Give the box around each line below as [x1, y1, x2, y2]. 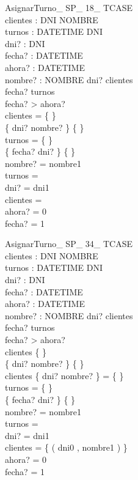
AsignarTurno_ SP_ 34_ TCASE [5, 237, 133, 250]
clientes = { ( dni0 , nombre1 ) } [5, 441, 128, 454]
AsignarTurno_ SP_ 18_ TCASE [5, 1, 133, 13]
